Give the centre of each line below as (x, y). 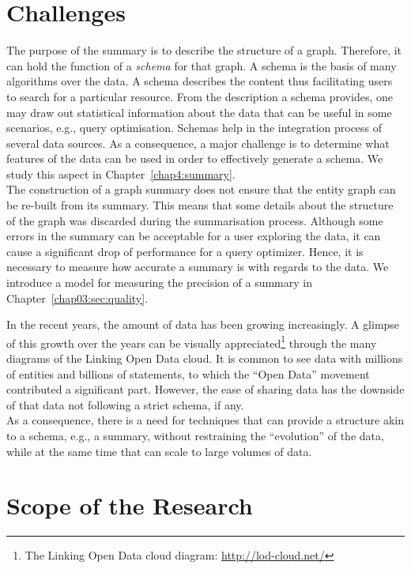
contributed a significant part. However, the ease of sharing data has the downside (205, 389)
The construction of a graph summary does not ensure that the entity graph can (201, 189)
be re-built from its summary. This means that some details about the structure (200, 205)
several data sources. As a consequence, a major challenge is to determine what (198, 143)
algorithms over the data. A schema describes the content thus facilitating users (200, 81)
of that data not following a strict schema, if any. (125, 404)
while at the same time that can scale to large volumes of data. (159, 451)
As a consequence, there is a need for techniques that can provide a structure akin (205, 420)
